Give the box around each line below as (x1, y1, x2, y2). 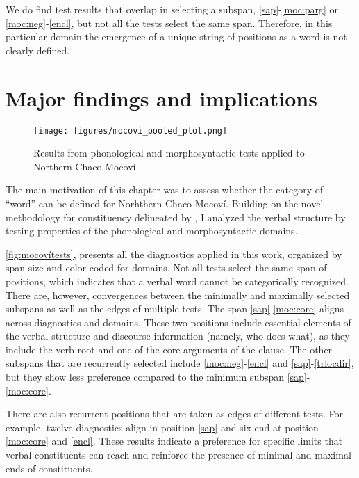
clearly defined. (6, 42, 70, 57)
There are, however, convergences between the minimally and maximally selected (6, 287, 350, 302)
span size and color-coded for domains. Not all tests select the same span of (6, 260, 327, 275)
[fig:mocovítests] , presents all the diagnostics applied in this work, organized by (6, 246, 342, 261)
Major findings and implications (6, 83, 317, 112)
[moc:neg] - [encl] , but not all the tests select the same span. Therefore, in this (6, 15, 333, 30)
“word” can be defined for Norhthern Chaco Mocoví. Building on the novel (6, 196, 324, 210)
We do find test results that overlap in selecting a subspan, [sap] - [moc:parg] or (6, 2, 339, 16)
